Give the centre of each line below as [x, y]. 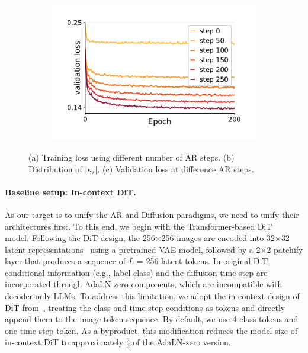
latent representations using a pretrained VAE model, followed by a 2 [133, 249]
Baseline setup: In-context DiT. [70, 192]
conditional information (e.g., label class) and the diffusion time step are [136, 272]
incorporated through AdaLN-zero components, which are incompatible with [144, 284]
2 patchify [285, 249]
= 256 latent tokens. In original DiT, [203, 261]
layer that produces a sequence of [65, 261]
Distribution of [55, 169]
